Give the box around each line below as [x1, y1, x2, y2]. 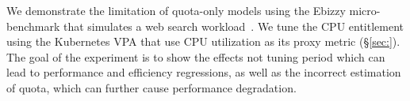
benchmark [6, 17, 60, 34]
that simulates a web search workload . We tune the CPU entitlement [63, 17, 404, 34]
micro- [349, 2, 381, 18]
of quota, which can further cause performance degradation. [6, 79, 297, 95]
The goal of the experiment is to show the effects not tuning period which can [6, 48, 385, 65]
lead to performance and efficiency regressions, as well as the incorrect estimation [6, 64, 401, 80]
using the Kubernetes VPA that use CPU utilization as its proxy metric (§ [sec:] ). [6, 33, 400, 50]
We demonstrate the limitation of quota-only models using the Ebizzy [6, 2, 346, 18]
